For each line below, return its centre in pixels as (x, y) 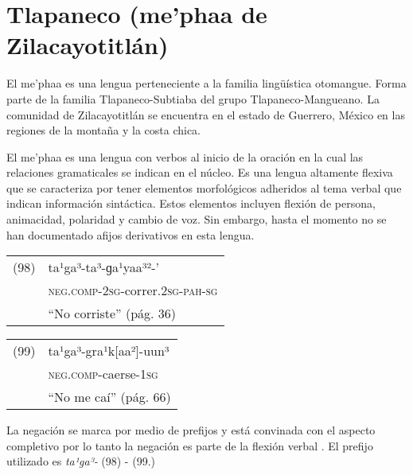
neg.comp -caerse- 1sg (103, 374)
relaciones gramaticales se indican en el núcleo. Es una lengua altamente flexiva (200, 172)
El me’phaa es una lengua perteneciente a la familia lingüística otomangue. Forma (206, 83)
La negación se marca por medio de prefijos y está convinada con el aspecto (191, 430)
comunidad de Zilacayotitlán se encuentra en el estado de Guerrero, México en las (206, 114)
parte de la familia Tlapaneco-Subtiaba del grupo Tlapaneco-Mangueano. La (193, 98)
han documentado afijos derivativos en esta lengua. (131, 234)
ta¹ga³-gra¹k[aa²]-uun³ (109, 351)
